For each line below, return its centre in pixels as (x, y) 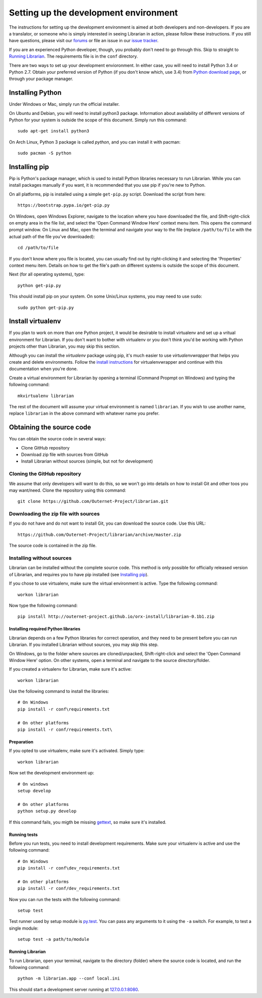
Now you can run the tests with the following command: (65, 899)
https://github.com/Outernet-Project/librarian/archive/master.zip (99, 534)
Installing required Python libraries (45, 629)
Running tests (24, 835)
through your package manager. (41, 79)
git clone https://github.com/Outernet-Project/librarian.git (93, 501)
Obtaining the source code (50, 427)
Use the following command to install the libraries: (59, 692)
